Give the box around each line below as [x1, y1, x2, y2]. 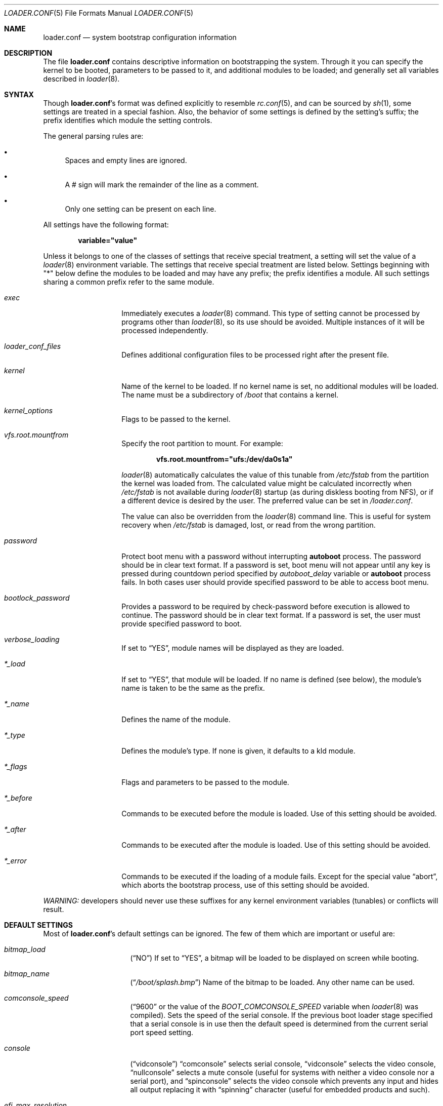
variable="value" [78, 236, 138, 245]
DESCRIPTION [4, 49, 53, 57]
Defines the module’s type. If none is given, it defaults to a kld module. [121, 746, 356, 755]
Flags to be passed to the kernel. [121, 415, 231, 423]
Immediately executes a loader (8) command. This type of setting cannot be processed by [121, 309, 420, 318]
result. [43, 905, 64, 914]
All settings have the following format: [43, 220, 169, 229]
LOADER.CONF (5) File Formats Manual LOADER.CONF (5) [4, 9, 194, 17]
